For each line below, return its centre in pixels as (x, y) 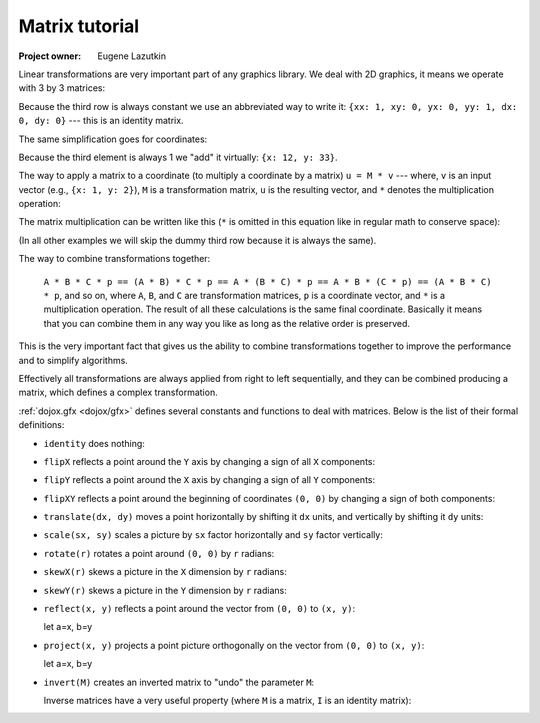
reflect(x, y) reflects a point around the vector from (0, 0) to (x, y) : (199, 609)
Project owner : (50, 56)
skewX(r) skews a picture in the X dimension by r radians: (165, 572)
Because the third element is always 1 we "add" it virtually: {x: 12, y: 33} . (178, 157)
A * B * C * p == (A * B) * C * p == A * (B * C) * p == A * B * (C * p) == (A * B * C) (267, 281)
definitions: (41, 425)
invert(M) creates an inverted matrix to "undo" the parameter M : (179, 682)
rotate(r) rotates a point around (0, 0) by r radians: (159, 553)
